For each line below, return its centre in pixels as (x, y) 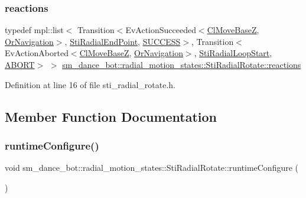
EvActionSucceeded (161, 30)
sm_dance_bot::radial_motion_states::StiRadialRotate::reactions (182, 64)
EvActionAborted (37, 53)
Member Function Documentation (111, 116)
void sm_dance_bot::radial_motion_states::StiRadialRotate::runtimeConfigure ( (152, 168)
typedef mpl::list (34, 30)
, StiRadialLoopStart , (233, 53)
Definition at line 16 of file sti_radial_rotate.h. (90, 84)
